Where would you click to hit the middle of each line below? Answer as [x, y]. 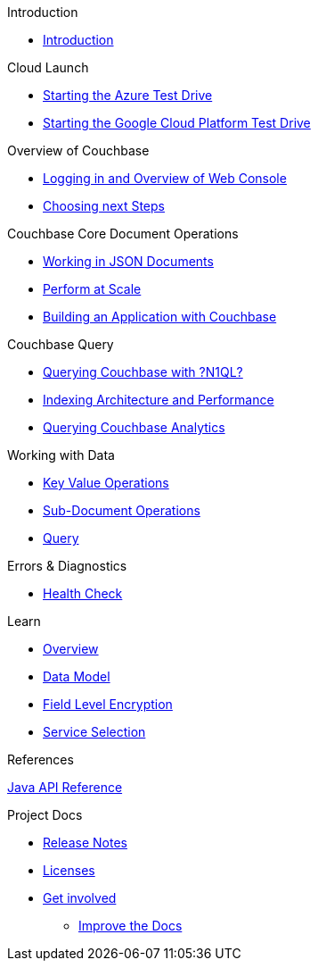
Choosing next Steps [104, 206]
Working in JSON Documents [128, 261]
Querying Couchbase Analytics [134, 427]
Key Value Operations [106, 483]
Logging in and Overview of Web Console [165, 178]
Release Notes [85, 843]
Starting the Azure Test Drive [128, 95]
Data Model [77, 676]
